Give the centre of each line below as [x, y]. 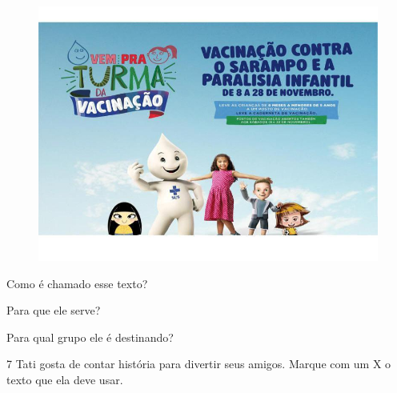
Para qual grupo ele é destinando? [90, 337]
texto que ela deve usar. [65, 379]
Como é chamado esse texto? [77, 283]
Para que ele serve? [54, 310]
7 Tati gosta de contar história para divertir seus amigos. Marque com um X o [199, 364]
